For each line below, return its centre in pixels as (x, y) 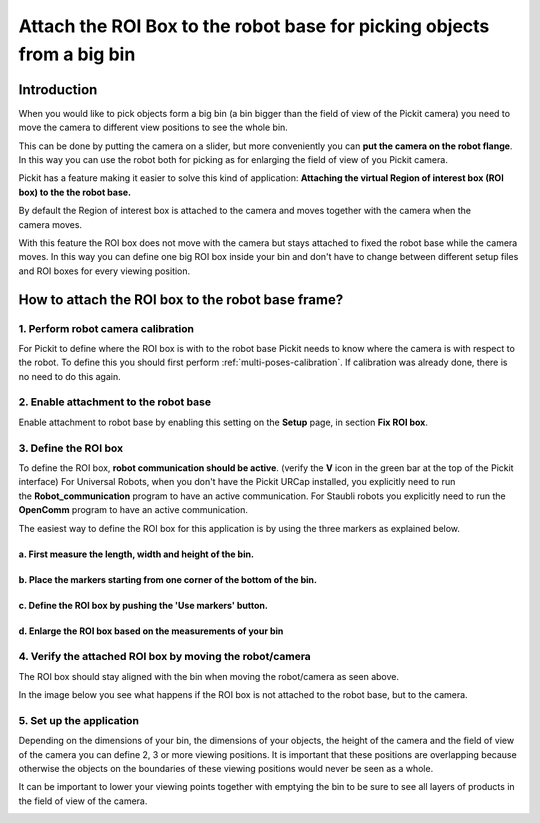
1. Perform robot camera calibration (106, 328)
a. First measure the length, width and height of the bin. (136, 554)
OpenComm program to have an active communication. (133, 510)
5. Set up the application (79, 720)
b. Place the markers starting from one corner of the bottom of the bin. (167, 579)
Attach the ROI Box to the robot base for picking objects (254, 26)
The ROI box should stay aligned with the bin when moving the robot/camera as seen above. (209, 676)
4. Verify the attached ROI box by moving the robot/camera (165, 657)
